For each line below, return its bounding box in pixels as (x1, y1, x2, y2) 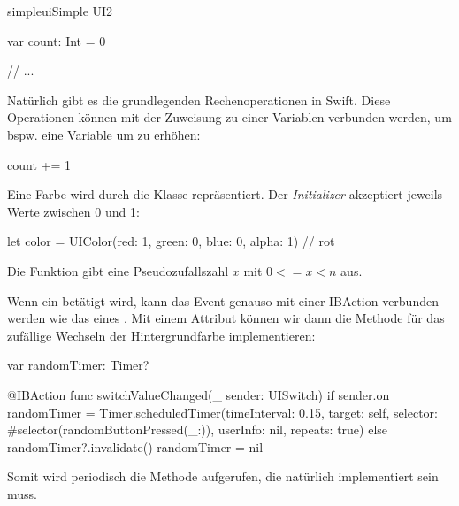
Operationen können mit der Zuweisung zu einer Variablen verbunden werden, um (7, 108, 452, 126)
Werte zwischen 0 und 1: (7, 202, 140, 220)
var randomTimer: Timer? (7, 356, 149, 374)
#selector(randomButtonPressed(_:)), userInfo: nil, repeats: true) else (7, 420, 388, 439)
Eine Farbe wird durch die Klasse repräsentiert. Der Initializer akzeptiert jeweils (7, 185, 443, 203)
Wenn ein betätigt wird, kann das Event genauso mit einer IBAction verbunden (7, 291, 439, 310)
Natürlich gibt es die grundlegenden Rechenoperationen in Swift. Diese (7, 90, 391, 109)
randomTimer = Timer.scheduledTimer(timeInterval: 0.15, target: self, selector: (7, 402, 438, 421)
